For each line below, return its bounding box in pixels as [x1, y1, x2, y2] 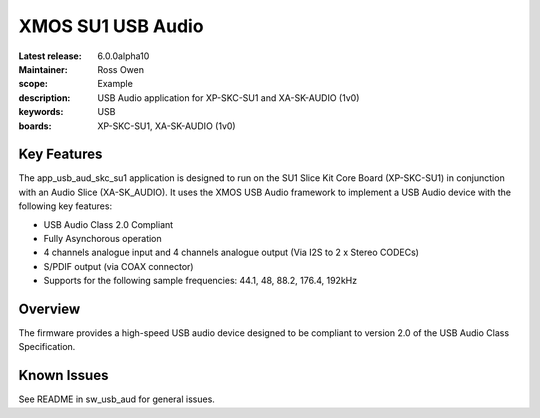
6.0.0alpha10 [97, 50, 150, 62]
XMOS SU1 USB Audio [18, 15, 204, 37]
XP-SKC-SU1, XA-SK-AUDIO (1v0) [97, 120, 236, 132]
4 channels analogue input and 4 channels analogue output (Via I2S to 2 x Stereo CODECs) [43, 246, 420, 259]
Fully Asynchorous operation [43, 232, 162, 244]
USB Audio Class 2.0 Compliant [43, 218, 174, 230]
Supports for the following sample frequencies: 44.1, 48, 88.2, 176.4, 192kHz [43, 275, 358, 287]
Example [97, 78, 134, 90]
